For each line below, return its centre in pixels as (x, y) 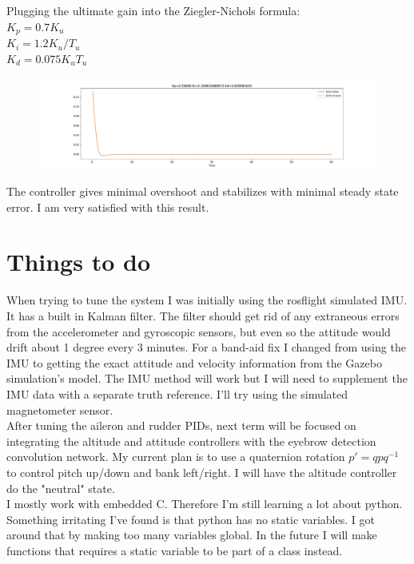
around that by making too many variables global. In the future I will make (192, 535)
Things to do (78, 262)
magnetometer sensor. (60, 409)
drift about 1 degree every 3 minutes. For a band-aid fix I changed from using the (206, 347)
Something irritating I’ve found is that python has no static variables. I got (191, 519)
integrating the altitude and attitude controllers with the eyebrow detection (191, 441)
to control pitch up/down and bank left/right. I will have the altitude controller (202, 472)
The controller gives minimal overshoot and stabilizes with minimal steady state (203, 191)
